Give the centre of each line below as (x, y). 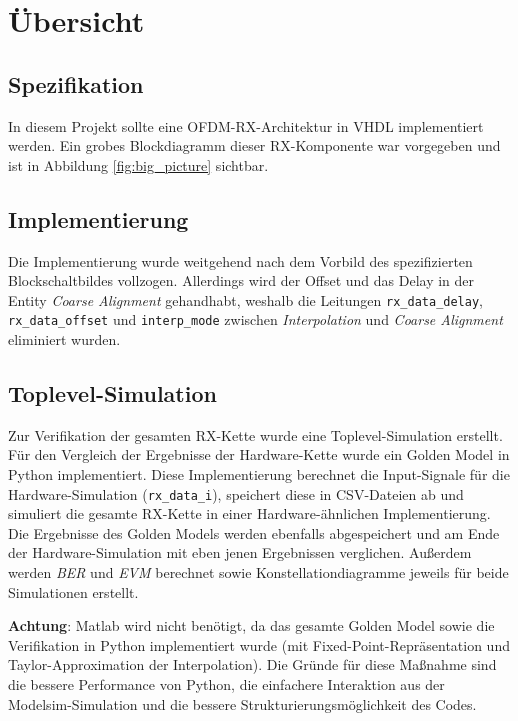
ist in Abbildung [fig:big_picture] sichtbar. (138, 164)
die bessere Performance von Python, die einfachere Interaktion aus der (226, 684)
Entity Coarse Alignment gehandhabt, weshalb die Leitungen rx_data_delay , (245, 299)
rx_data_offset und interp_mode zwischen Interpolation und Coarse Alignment (255, 319)
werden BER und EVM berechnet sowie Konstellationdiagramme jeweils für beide (258, 572)
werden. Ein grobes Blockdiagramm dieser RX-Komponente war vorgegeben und (254, 145)
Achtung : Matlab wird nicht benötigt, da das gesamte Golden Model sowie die (251, 625)
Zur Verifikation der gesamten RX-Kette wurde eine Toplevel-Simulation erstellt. (255, 434)
